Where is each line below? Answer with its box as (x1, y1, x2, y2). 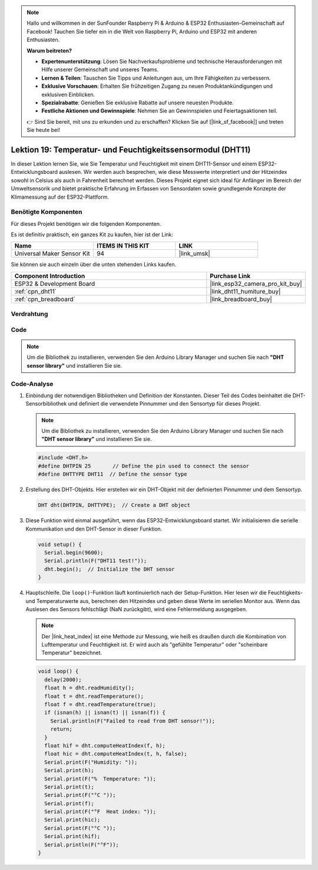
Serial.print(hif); (44, 833, 101, 840)
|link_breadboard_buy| (210, 295, 272, 303)
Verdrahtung (11, 310, 48, 318)
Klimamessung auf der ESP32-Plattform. (11, 193, 109, 200)
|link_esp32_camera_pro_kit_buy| (210, 279, 303, 288)
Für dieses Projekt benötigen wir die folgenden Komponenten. (11, 220, 161, 227)
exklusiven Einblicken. (41, 91, 95, 98)
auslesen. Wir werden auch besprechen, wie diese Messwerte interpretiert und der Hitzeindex (59, 169, 287, 176)
